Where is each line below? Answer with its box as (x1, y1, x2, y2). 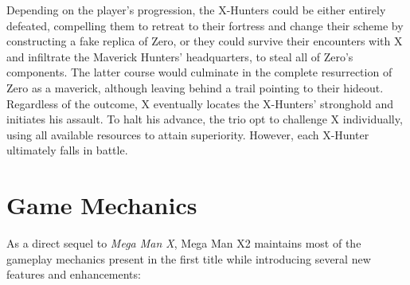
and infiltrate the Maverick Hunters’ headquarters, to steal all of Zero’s (6, 48, 353, 64)
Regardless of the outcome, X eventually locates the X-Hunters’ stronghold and (6, 95, 394, 111)
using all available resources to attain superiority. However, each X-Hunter (6, 126, 369, 142)
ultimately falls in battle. (6, 142, 128, 158)
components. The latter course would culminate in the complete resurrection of (6, 64, 392, 80)
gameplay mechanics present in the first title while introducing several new (6, 250, 371, 267)
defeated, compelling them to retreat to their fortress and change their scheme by (6, 17, 404, 33)
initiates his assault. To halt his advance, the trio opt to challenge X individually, (6, 111, 403, 127)
